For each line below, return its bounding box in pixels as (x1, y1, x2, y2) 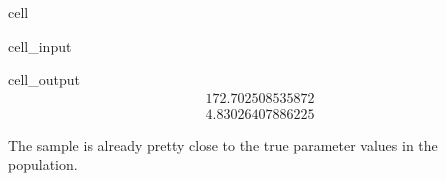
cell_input (8, 35, 72, 56)
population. (8, 154, 78, 175)
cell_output (8, 69, 80, 90)
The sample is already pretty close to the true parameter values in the (8, 134, 438, 155)
